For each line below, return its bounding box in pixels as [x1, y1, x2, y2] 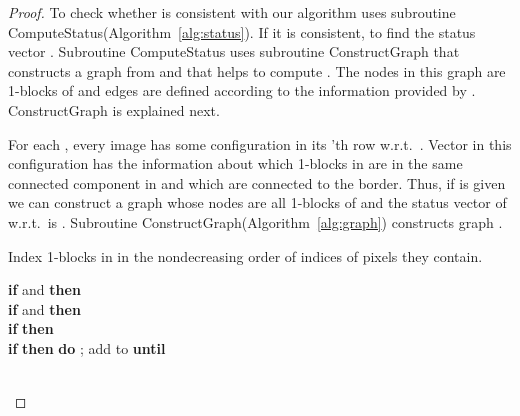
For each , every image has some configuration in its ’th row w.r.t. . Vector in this [8, 133, 512, 154]
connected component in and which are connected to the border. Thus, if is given [8, 172, 506, 193]
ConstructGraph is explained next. [8, 99, 220, 120]
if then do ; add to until [8, 337, 166, 358]
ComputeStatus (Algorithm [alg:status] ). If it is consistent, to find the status [8, 21, 476, 42]
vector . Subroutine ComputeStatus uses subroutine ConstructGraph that [8, 41, 460, 62]
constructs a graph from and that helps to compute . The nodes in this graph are [8, 60, 506, 81]
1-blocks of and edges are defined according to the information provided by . [8, 80, 476, 101]
